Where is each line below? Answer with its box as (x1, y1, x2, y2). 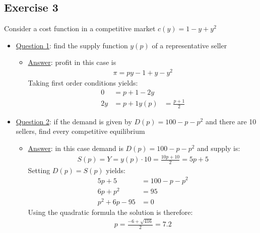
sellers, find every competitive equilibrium (16, 126, 145, 136)
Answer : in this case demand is (28, 143, 123, 153)
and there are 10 (205, 116, 256, 126)
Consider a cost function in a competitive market (4, 23, 156, 34)
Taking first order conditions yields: (28, 77, 138, 88)
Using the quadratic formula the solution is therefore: (28, 206, 193, 217)
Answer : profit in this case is (28, 57, 116, 67)
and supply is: (197, 143, 240, 153)
